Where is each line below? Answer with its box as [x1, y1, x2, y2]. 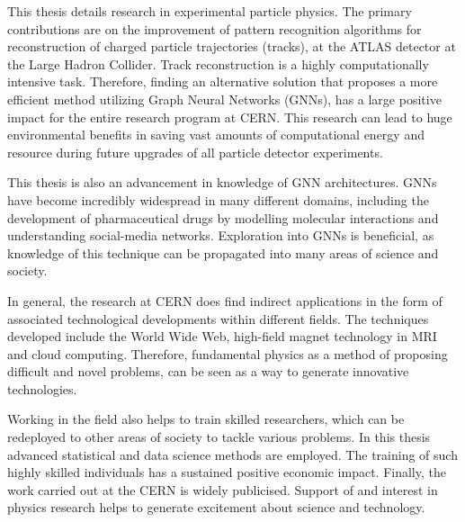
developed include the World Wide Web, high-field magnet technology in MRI [7, 327, 437, 346]
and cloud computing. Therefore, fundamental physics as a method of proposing [7, 344, 448, 363]
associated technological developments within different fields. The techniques [7, 309, 429, 328]
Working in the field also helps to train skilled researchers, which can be [7, 409, 405, 428]
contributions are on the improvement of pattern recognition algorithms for [7, 19, 422, 38]
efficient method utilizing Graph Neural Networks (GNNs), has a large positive [7, 89, 442, 108]
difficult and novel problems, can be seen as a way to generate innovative [7, 362, 409, 381]
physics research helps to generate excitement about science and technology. [7, 498, 425, 517]
